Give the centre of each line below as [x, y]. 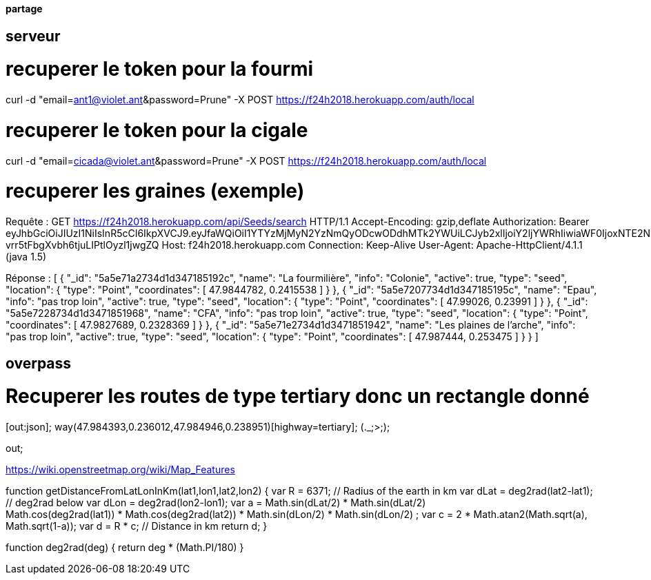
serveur [33, 36]
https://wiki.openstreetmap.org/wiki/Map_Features [120, 470]
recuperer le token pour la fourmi [160, 69]
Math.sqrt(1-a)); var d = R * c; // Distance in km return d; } [137, 526]
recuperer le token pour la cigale [157, 130]
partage [24, 9]
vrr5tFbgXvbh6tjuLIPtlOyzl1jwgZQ [82, 245]
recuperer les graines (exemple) [155, 191]
